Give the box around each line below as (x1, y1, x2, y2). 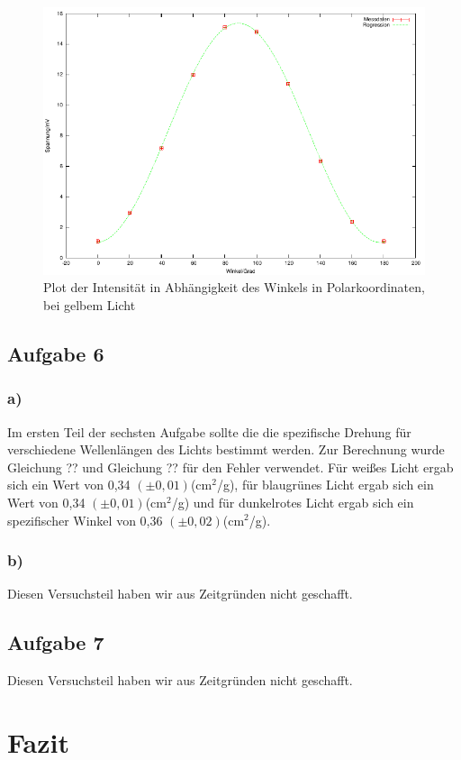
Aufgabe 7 (7, 628, 104, 656)
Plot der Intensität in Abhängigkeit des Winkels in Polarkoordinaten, (43, 278, 425, 297)
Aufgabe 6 (7, 339, 104, 367)
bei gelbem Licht (43, 295, 136, 314)
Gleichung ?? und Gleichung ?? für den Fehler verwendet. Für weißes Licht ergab (7, 457, 454, 476)
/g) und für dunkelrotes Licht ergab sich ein (171, 492, 414, 511)
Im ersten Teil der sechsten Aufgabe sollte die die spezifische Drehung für (7, 422, 411, 441)
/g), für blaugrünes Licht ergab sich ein (216, 475, 434, 494)
